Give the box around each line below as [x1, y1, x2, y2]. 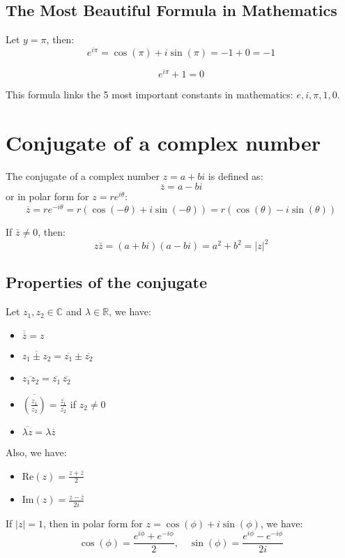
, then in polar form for [43, 515, 143, 530]
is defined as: [208, 168, 263, 183]
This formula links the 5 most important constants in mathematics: [6, 86, 293, 101]
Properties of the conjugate [6, 271, 208, 293]
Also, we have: [6, 444, 67, 459]
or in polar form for [6, 189, 89, 204]
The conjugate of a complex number [6, 168, 160, 183]
